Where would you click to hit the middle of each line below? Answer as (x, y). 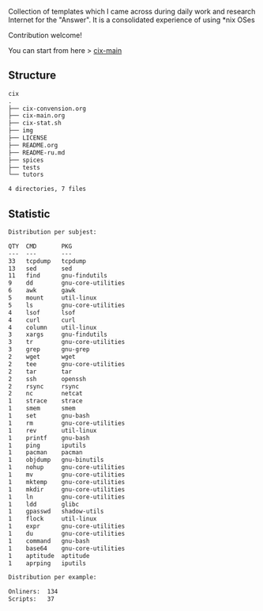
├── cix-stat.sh (35, 123)
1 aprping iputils (47, 563)
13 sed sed (40, 269)
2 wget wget (42, 357)
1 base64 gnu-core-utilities (67, 548)
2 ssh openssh (47, 379)
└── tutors (26, 175)
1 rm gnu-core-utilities (67, 423)
